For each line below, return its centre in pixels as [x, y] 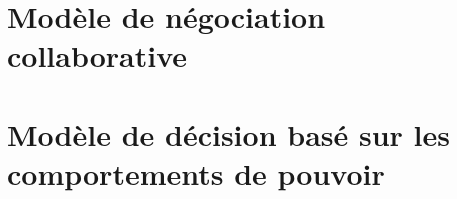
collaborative [97, 55]
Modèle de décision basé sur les [228, 133]
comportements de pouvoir [196, 172]
